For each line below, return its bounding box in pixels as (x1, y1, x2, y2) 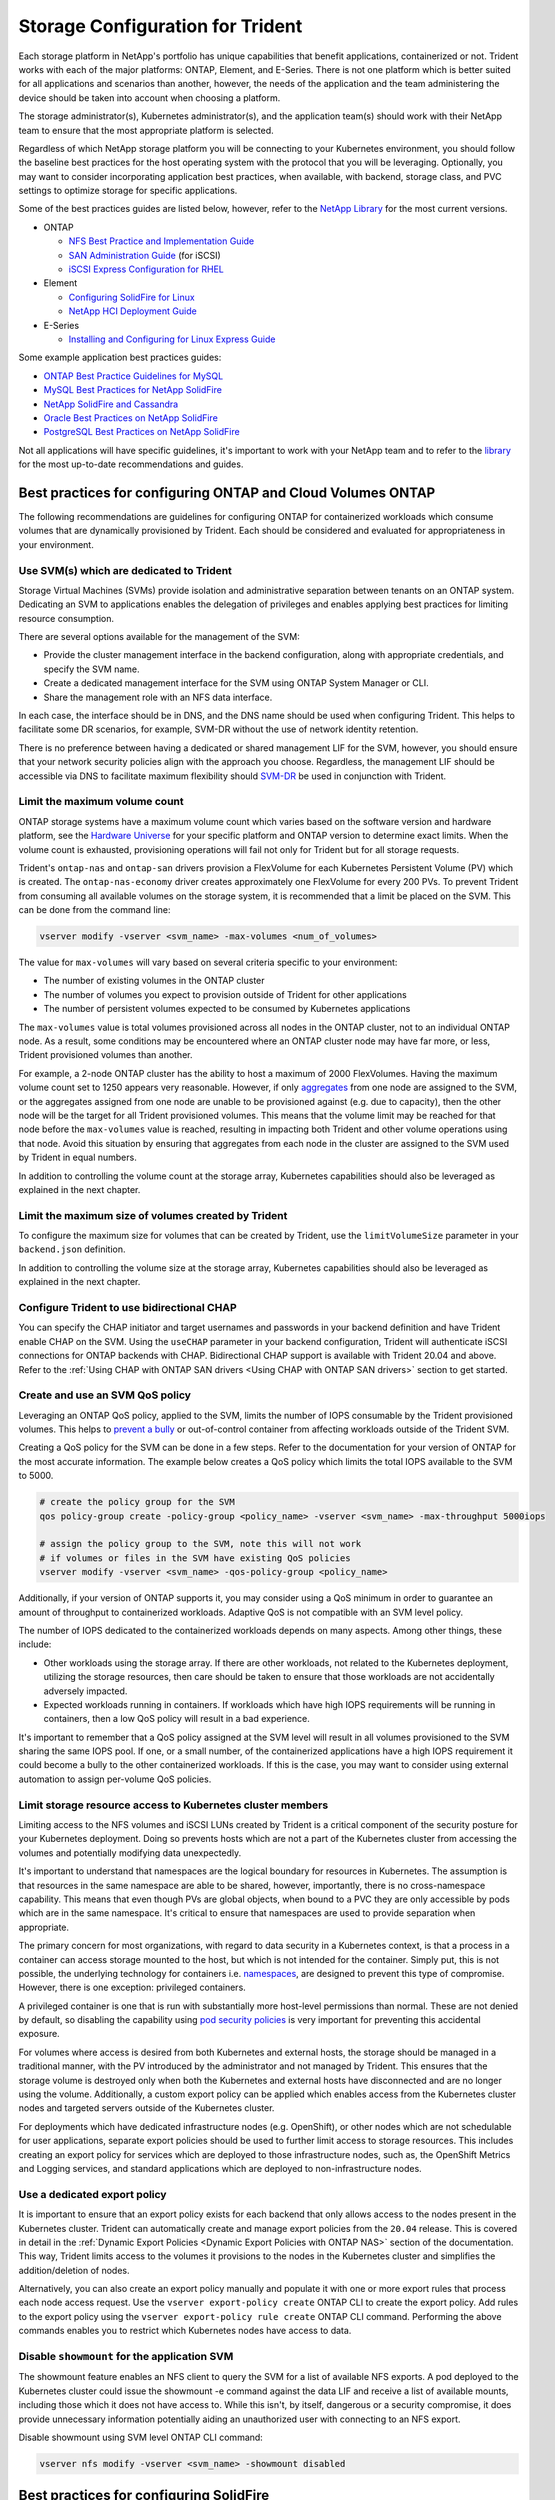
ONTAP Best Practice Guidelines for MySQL (43, 370, 224, 382)
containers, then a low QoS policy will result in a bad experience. (43, 1713, 310, 1725)
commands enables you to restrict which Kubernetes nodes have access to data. (18, 2325, 352, 2337)
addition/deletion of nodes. (18, 2264, 130, 2276)
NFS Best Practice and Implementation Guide (68, 235, 255, 247)
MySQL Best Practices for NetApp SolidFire (43, 384, 222, 396)
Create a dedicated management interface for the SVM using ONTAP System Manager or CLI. (43, 677, 429, 689)
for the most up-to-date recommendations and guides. (18, 458, 244, 470)
